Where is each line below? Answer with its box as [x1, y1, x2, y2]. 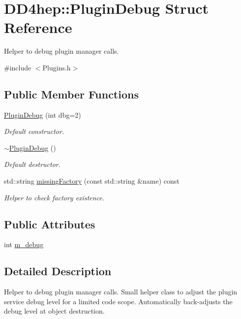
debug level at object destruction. [4, 306, 105, 316]
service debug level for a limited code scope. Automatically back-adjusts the [4, 296, 233, 306]
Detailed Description [4, 263, 112, 279]
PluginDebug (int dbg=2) [4, 109, 81, 120]
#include [4, 62, 31, 72]
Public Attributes [4, 216, 95, 231]
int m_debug [4, 239, 44, 250]
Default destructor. [4, 159, 61, 169]
